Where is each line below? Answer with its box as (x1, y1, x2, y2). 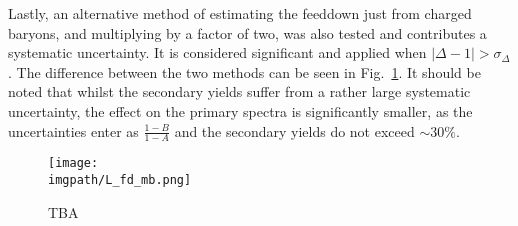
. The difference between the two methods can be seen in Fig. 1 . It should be (8, 61, 481, 82)
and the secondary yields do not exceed (174, 120, 415, 141)
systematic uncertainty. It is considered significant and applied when (8, 42, 427, 63)
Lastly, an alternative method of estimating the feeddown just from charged (8, 3, 472, 23)
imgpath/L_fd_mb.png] (48, 173, 192, 188)
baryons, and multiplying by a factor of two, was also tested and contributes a (8, 22, 487, 43)
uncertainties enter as (8, 120, 139, 141)
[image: (48, 156, 99, 171)
